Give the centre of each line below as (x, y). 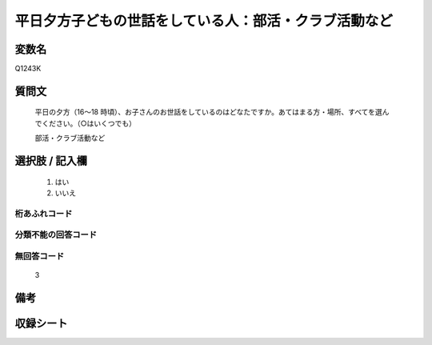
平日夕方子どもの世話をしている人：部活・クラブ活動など (204, 21)
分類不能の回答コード (56, 235)
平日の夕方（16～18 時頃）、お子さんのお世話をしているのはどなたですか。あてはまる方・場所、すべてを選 (209, 112)
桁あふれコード (44, 214)
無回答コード (40, 256)
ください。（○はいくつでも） (88, 123)
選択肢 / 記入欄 (51, 161)
